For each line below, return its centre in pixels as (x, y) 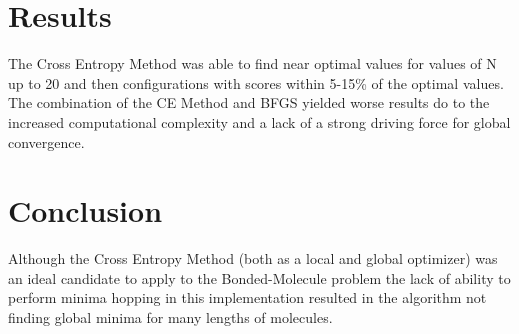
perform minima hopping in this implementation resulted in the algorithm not (247, 297)
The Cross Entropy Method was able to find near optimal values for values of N (252, 63)
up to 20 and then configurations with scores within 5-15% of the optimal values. (256, 82)
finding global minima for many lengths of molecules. (170, 317)
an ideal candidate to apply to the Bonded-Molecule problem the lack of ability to (259, 277)
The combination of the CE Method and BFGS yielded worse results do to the (249, 102)
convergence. (46, 141)
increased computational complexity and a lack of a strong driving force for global (259, 121)
